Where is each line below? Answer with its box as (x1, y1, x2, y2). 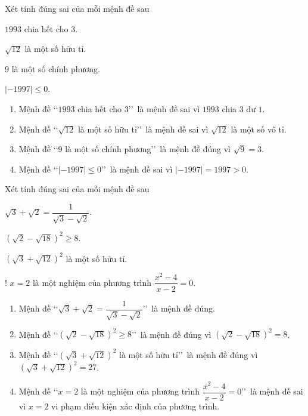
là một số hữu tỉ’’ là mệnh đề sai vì (77, 122, 209, 135)
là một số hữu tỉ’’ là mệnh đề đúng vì (119, 348, 258, 360)
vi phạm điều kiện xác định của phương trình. (51, 399, 220, 412)
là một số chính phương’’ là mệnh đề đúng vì (65, 143, 231, 155)
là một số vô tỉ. (231, 122, 287, 135)
